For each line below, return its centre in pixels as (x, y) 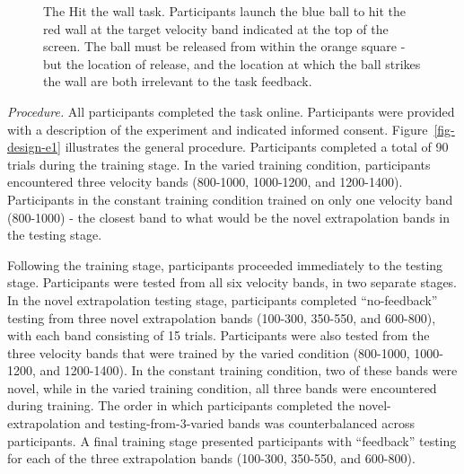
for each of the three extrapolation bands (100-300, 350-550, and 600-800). (211, 458)
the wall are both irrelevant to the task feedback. (178, 81)
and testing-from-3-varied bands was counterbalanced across (250, 423)
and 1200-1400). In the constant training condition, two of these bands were (249, 370)
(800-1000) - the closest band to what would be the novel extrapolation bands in (228, 217)
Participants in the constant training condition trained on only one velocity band (230, 199)
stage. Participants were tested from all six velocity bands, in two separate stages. (232, 282)
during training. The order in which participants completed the (181, 405)
